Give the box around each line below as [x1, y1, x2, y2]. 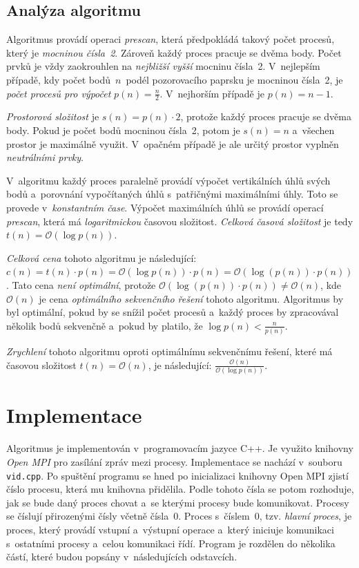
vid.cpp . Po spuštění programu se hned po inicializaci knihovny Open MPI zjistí [6, 468, 349, 482]
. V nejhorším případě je [159, 86, 264, 100]
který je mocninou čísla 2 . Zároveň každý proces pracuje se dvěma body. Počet [6, 45, 342, 59]
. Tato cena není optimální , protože [6, 277, 156, 292]
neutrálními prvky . [6, 150, 84, 164]
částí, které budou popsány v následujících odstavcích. [6, 549, 237, 564]
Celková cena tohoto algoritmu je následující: [6, 250, 197, 265]
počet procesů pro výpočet [6, 86, 111, 100]
